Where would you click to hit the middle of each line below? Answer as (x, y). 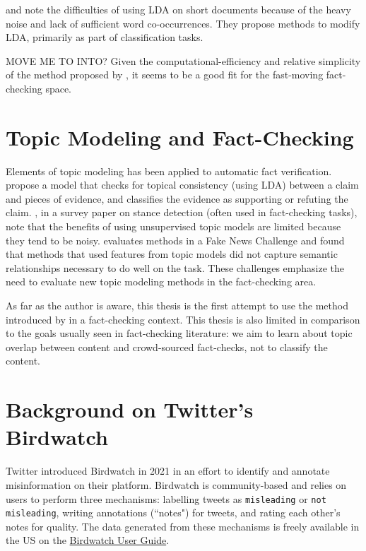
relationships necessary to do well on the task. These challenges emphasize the (175, 267)
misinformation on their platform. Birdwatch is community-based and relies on (176, 484)
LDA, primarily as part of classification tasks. (105, 37)
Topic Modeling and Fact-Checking (180, 137)
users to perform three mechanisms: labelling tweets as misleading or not (166, 498)
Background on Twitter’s (130, 409)
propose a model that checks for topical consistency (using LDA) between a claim (182, 185)
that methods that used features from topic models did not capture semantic (172, 254)
